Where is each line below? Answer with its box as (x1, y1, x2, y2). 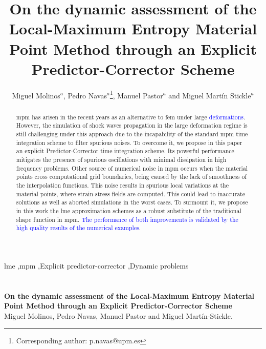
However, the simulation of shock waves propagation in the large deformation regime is (16, 121, 248, 130)
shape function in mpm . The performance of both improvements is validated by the (16, 215, 238, 223)
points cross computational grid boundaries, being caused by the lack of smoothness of (16, 172, 247, 181)
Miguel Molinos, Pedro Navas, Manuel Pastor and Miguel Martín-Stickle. (4, 310, 233, 321)
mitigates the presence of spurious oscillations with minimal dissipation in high (16, 155, 227, 164)
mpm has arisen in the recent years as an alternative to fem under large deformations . (16, 112, 246, 121)
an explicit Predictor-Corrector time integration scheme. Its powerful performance (16, 147, 234, 155)
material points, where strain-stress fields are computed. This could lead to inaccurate (16, 189, 245, 198)
